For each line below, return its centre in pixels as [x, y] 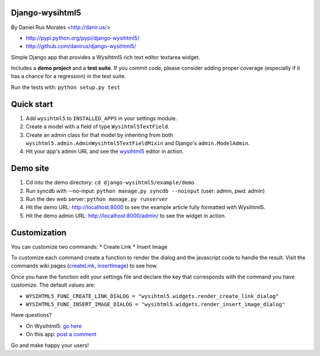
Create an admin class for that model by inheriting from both [100, 135]
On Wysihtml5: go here [54, 326]
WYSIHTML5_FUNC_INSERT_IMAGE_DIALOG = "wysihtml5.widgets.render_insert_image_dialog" [156, 304]
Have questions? [31, 315]
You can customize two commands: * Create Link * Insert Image [89, 246]
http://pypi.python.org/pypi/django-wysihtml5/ [82, 38]
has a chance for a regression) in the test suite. [68, 76]
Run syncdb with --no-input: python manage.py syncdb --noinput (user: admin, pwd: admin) [145, 191]
